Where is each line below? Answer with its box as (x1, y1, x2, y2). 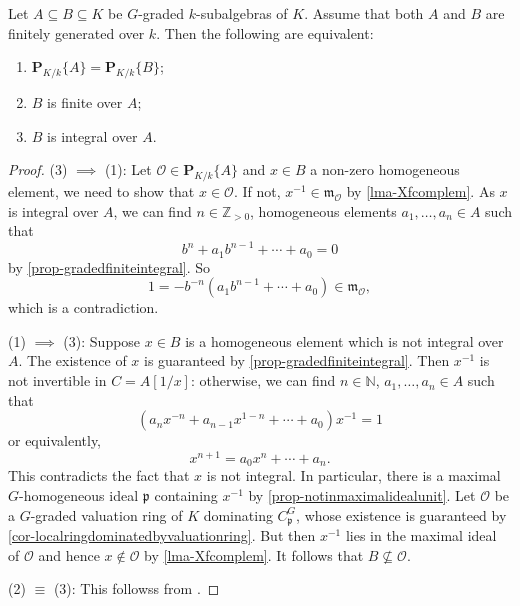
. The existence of (18, 350, 127, 371)
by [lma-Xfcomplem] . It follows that (144, 544, 364, 565)
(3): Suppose (63, 330, 141, 351)
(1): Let (104, 159, 152, 180)
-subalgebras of (196, 3, 288, 23)
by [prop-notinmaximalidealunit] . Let (248, 484, 476, 505)
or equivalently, (8, 430, 102, 451)
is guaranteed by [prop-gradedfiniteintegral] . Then (144, 350, 450, 371)
